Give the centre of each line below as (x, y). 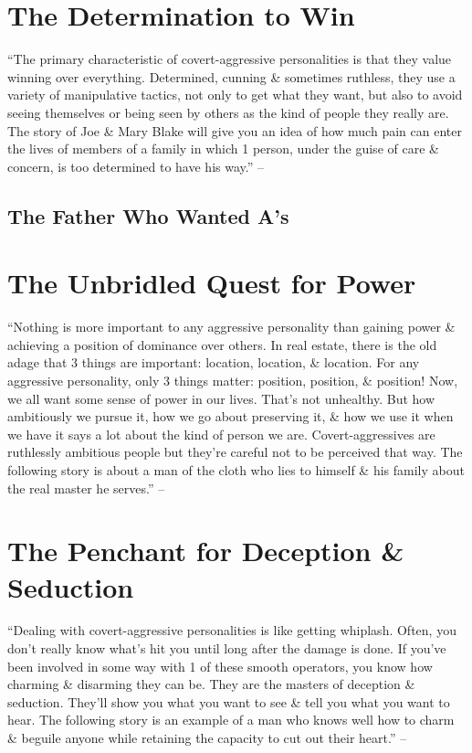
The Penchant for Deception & (206, 551)
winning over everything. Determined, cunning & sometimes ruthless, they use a (231, 76)
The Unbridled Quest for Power (212, 283)
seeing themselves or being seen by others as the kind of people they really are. (228, 112)
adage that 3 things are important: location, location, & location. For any (214, 362)
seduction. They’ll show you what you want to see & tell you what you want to (229, 701)
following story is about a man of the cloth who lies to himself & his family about (236, 469)
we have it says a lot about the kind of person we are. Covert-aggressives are (221, 434)
